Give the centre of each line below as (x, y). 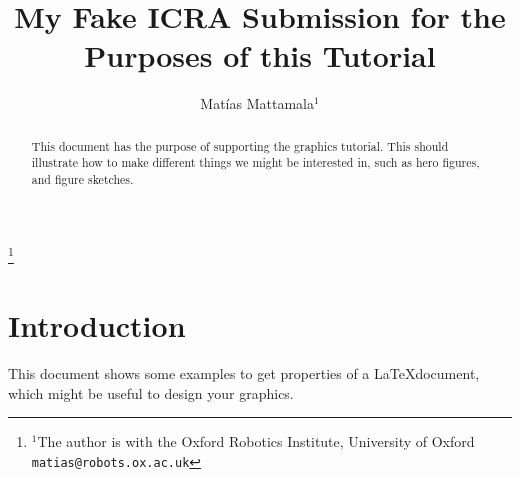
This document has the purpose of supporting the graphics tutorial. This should (240, 145)
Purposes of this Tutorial (260, 55)
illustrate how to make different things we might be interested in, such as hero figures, (255, 162)
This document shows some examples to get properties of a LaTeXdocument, (244, 373)
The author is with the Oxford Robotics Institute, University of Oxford (256, 441)
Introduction (97, 325)
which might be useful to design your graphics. (151, 392)
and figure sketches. (82, 179)
